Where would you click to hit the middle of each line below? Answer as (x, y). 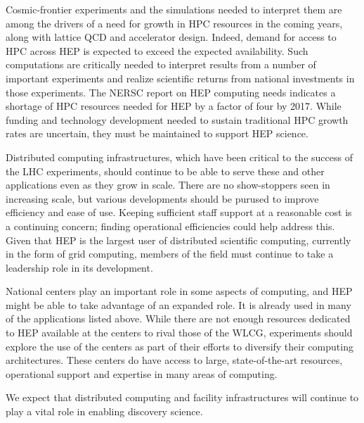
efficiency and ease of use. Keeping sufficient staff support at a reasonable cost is (179, 212)
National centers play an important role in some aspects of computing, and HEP (179, 291)
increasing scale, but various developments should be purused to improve (162, 198)
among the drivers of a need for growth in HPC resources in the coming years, (174, 23)
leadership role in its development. (79, 267)
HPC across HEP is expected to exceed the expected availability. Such (157, 50)
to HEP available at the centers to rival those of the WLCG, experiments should (179, 333)
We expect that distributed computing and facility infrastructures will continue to (182, 397)
